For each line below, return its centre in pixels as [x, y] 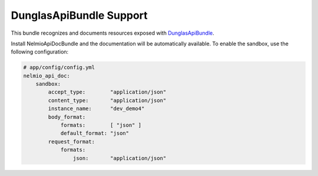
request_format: [72, 142]
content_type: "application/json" [107, 100]
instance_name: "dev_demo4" [96, 109]
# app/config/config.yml [59, 67]
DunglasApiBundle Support [79, 15]
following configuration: [40, 52]
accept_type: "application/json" [107, 92]
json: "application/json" [120, 158]
